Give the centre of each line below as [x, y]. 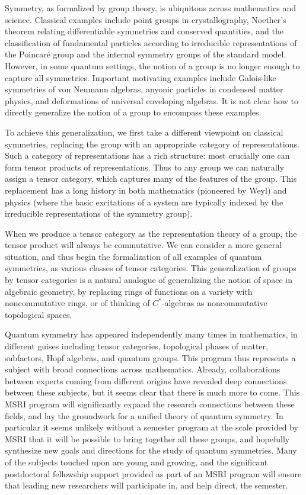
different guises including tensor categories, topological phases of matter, [136, 346]
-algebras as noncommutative [214, 303]
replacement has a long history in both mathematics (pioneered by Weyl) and [146, 190]
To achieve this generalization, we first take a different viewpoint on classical [144, 132]
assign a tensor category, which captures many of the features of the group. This [151, 179]
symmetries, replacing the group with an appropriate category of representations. [152, 144]
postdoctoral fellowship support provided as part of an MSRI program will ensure [153, 473]
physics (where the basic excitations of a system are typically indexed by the [144, 202]
